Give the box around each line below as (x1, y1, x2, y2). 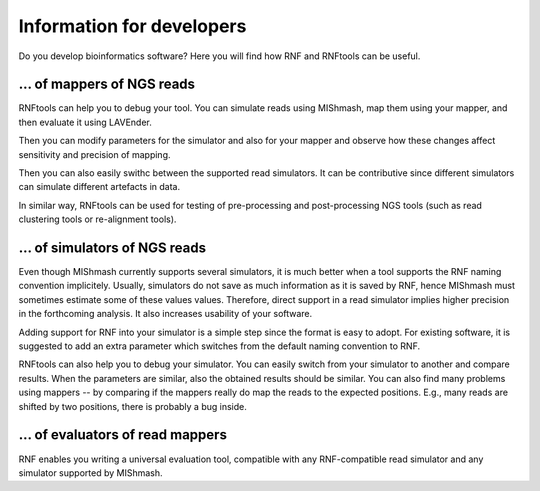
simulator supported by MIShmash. (18, 466, 164, 479)
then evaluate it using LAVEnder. (18, 116, 152, 128)
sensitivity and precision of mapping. (18, 148, 171, 160)
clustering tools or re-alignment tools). (18, 213, 177, 225)
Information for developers (18, 15, 247, 37)
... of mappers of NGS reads (18, 76, 195, 93)
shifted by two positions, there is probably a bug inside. (18, 400, 247, 412)
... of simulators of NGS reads (18, 240, 207, 256)
